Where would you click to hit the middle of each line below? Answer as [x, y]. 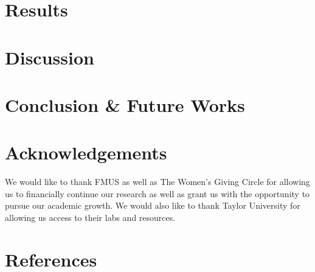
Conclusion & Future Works [125, 104]
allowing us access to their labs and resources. [90, 218]
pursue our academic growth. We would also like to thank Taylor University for [153, 205]
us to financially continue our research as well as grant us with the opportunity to [157, 193]
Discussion [50, 57]
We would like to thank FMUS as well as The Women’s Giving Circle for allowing [157, 182]
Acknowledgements [86, 152]
